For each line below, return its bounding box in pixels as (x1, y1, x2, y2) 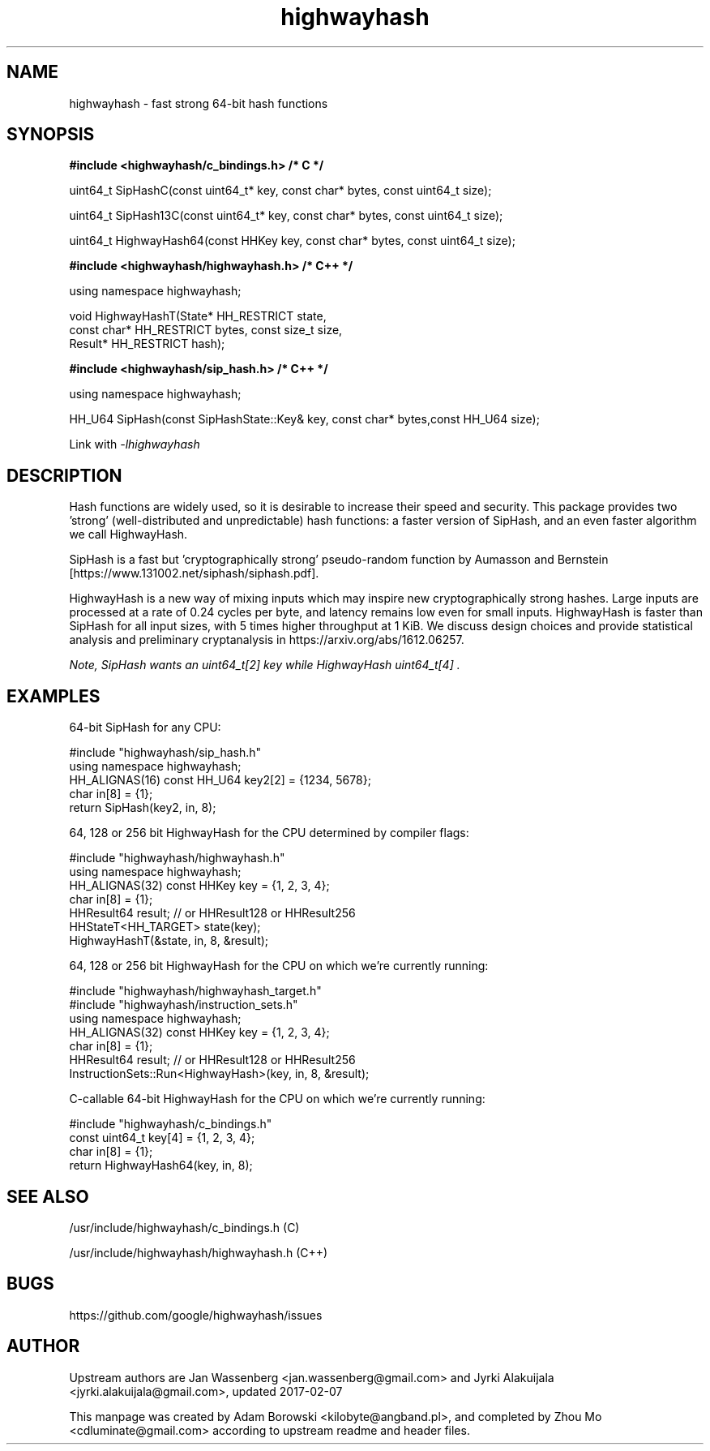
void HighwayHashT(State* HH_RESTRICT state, (69, 309, 327, 324)
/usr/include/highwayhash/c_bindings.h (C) (69, 1220, 300, 1234)
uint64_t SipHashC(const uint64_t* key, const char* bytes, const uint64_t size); (69, 183, 492, 198)
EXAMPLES (6, 685, 101, 706)
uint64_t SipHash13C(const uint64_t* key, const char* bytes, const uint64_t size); (69, 208, 503, 223)
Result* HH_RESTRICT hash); (69, 337, 225, 351)
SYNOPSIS (6, 124, 95, 145)
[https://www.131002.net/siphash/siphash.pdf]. (69, 566, 319, 581)
